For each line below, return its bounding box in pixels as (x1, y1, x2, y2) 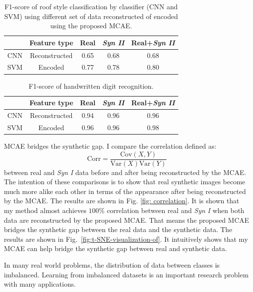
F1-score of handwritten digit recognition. (28, 80, 154, 91)
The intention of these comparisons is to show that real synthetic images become (4, 176, 246, 187)
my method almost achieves (4, 205, 86, 215)
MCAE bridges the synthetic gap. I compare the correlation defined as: (4, 140, 216, 151)
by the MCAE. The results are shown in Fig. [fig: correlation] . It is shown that (4, 195, 239, 206)
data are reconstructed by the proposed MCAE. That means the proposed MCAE (4, 214, 249, 225)
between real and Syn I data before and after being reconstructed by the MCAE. (4, 167, 246, 177)
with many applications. (4, 279, 76, 289)
